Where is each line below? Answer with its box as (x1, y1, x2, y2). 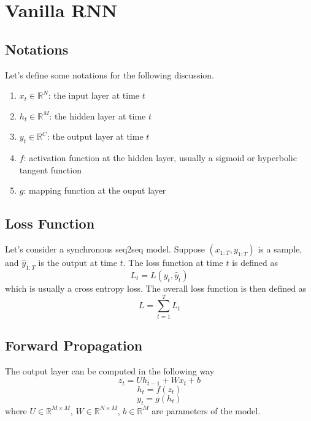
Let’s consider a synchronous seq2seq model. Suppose (5, 243, 205, 256)
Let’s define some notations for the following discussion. (5, 68, 214, 81)
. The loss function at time (123, 256, 223, 269)
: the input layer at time (48, 89, 140, 102)
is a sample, (258, 243, 302, 256)
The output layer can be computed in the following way (5, 364, 215, 377)
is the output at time (38, 256, 117, 269)
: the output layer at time (47, 130, 144, 143)
